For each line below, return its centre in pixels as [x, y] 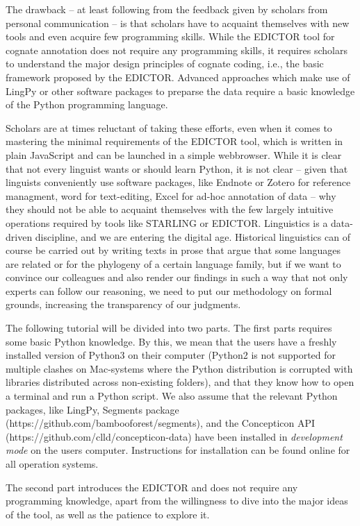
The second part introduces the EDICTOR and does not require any [152, 487]
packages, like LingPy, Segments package [92, 409]
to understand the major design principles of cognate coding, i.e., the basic [165, 63]
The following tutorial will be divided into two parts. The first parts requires [169, 328]
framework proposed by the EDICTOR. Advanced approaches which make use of [178, 77]
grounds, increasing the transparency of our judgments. [123, 304]
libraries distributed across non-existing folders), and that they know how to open [180, 382]
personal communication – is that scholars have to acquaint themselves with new [178, 23]
